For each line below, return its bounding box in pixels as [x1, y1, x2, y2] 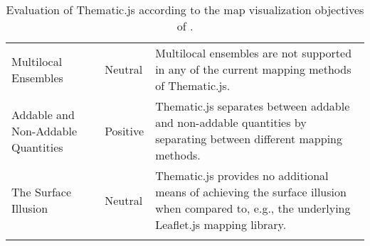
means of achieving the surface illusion [155, 184, 347, 200]
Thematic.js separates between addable [155, 98, 350, 114]
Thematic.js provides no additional [155, 167, 329, 184]
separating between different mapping [155, 130, 342, 147]
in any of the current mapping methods [155, 61, 351, 77]
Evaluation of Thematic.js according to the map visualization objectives [6, 1, 364, 18]
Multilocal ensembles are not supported [155, 45, 352, 61]
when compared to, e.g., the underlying [155, 200, 351, 216]
